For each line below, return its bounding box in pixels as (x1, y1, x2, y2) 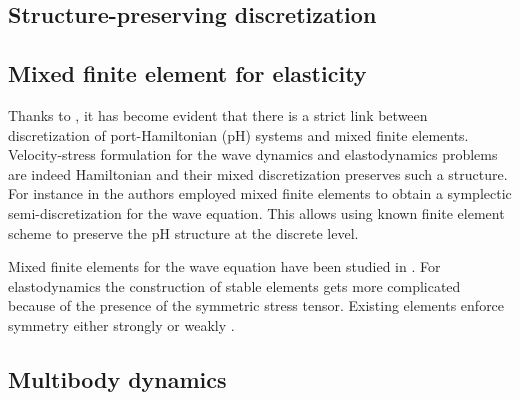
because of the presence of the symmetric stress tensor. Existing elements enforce (8, 295, 505, 316)
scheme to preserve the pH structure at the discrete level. (8, 222, 359, 243)
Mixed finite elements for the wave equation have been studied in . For (8, 256, 441, 277)
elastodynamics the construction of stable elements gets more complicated (8, 275, 461, 296)
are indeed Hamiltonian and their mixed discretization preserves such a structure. (8, 163, 508, 184)
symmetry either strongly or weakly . (8, 314, 235, 335)
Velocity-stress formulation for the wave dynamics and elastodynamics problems (8, 144, 498, 165)
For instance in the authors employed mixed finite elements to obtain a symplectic (8, 183, 512, 204)
